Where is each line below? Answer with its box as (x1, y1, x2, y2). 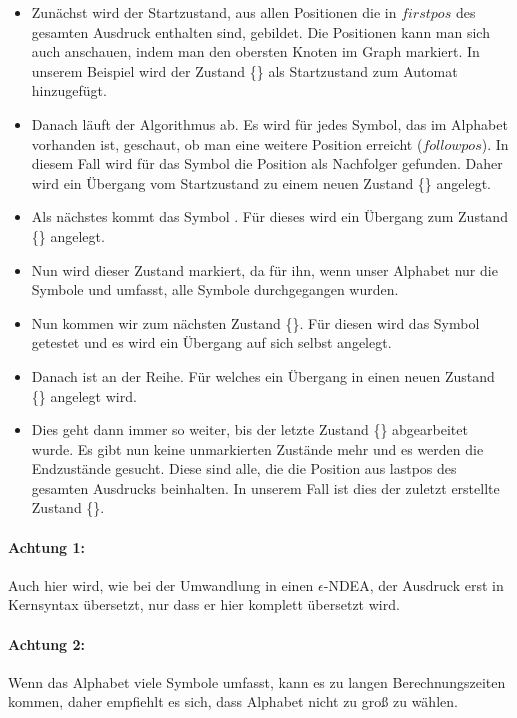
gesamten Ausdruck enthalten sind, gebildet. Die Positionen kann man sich (31, 21, 490, 42)
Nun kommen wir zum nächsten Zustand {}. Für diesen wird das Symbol (31, 312, 480, 333)
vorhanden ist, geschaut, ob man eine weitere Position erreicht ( (31, 133, 423, 154)
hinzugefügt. (31, 80, 107, 101)
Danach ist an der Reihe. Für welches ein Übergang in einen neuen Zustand (31, 365, 495, 386)
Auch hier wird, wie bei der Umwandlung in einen (8, 574, 314, 595)
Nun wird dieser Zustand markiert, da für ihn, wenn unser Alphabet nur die (31, 259, 498, 280)
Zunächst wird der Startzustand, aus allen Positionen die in (31, 2, 397, 22)
